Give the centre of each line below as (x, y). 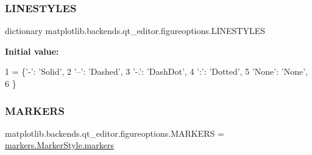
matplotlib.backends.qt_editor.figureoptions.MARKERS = (115, 133)
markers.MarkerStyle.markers (59, 145)
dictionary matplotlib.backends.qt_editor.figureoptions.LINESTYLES (135, 31)
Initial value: (32, 51)
